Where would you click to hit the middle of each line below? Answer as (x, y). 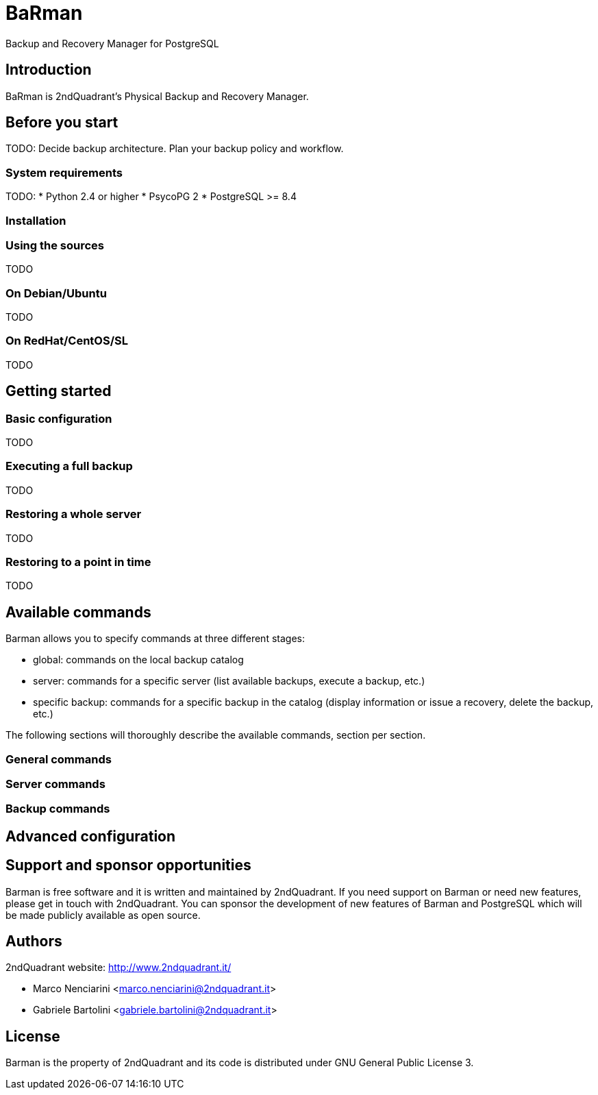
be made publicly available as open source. (103, 915)
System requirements (64, 172)
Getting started (59, 391)
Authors (34, 941)
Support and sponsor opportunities (128, 865)
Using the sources (55, 245)
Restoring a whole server (74, 514)
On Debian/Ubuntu (56, 293)
